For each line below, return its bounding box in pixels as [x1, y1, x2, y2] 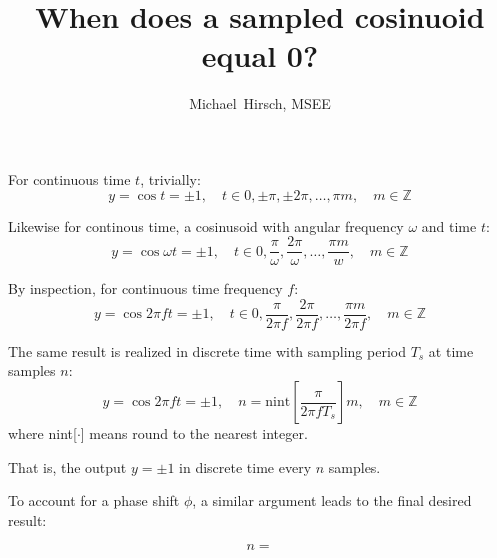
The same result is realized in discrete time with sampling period [8, 340, 406, 361]
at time [428, 340, 474, 361]
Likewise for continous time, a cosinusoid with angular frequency [8, 215, 404, 236]
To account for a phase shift [8, 490, 180, 511]
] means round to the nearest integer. [80, 423, 308, 443]
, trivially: [140, 168, 201, 189]
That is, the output [8, 456, 127, 477]
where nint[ [8, 423, 77, 443]
